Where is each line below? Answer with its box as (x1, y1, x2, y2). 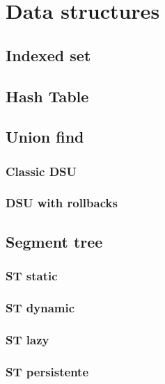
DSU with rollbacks (6, 194, 118, 211)
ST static (6, 267, 58, 285)
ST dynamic (6, 298, 75, 316)
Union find (6, 126, 84, 147)
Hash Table (6, 85, 89, 106)
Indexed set (6, 44, 91, 65)
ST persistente (6, 362, 89, 380)
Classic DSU (6, 162, 77, 179)
